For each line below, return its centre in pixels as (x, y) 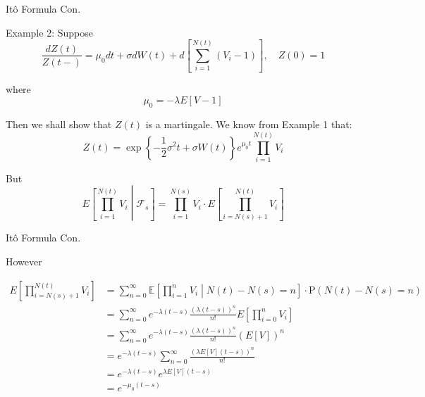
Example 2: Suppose (49, 32)
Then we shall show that (59, 124)
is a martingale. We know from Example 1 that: (249, 124)
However (24, 261)
